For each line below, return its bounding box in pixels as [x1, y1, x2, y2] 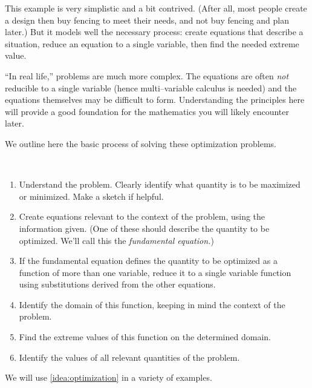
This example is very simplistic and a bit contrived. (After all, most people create [5, 2, 307, 14]
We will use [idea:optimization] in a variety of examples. [5, 371, 212, 384]
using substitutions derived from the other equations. [19, 278, 216, 291]
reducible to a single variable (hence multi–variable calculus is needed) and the [5, 81, 297, 94]
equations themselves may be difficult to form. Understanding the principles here [5, 93, 305, 106]
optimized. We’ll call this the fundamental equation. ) [19, 234, 214, 246]
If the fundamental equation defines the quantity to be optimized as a [19, 254, 278, 267]
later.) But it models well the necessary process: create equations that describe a [5, 25, 304, 38]
